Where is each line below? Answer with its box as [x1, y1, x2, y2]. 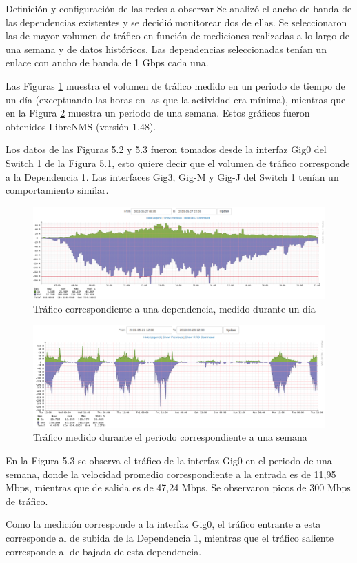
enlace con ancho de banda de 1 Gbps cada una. [6, 55, 209, 70]
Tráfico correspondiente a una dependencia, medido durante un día [33, 301, 316, 315]
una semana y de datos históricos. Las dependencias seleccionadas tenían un [6, 41, 327, 56]
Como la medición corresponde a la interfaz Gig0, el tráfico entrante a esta [6, 517, 321, 531]
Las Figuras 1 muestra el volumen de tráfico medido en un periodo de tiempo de [6, 78, 345, 92]
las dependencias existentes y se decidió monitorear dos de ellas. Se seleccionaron [6, 14, 347, 29]
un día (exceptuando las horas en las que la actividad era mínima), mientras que [6, 92, 346, 106]
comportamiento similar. [6, 183, 109, 197]
